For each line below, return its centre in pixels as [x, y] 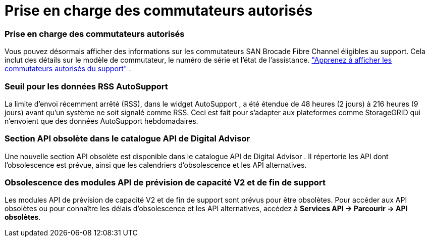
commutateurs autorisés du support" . [68, 69]
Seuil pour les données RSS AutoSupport [86, 86]
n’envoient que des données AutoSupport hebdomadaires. [101, 121]
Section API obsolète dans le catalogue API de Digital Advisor [127, 139]
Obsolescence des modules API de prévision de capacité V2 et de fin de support [165, 182]
